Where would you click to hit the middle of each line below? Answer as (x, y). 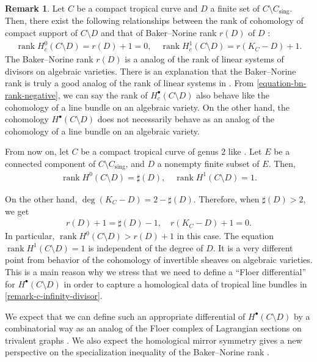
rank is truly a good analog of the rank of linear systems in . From (129, 83)
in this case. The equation (225, 236)
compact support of (42, 33)
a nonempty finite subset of (208, 163)
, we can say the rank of (103, 94)
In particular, (30, 236)
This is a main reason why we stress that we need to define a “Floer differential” (156, 271)
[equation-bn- (282, 83)
